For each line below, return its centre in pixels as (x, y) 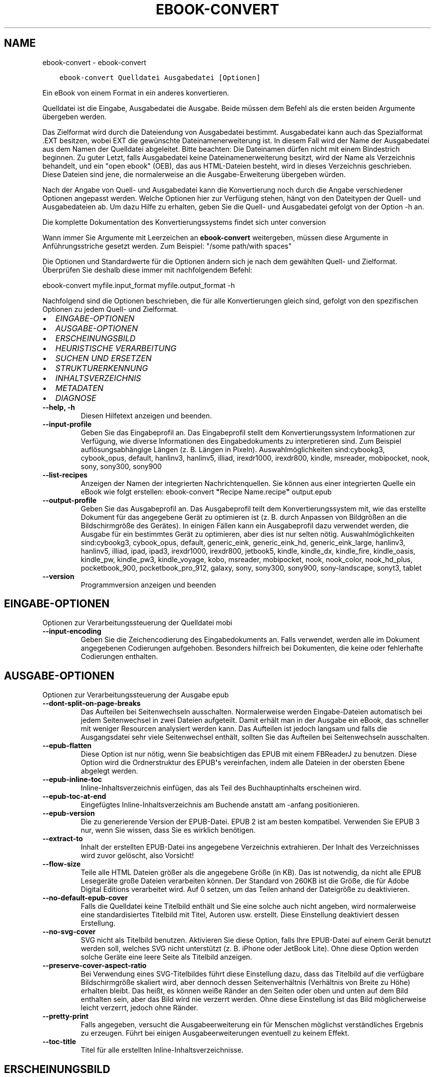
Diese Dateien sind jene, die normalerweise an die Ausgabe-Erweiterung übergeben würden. (194, 174)
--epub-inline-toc (72, 780)
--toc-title (59, 1042)
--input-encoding (72, 631)
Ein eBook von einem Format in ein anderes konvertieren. (136, 93)
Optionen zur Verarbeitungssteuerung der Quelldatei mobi (137, 623)
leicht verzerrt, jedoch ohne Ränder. (139, 1008)
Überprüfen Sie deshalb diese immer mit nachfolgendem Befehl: (147, 270)
